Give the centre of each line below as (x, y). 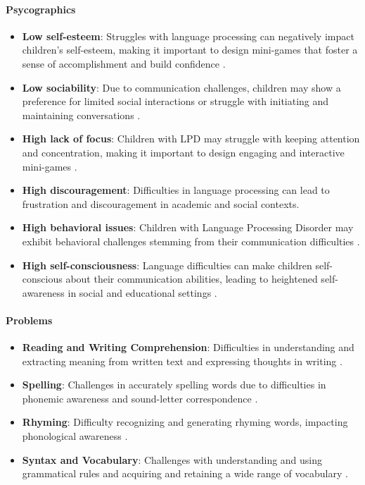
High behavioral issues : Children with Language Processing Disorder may (188, 227)
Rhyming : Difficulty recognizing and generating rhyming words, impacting (185, 422)
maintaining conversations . (81, 115)
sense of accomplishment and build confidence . (124, 63)
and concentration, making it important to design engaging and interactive (183, 152)
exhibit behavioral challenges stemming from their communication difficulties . (191, 241)
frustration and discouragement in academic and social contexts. (161, 203)
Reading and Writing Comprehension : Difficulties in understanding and (188, 347)
